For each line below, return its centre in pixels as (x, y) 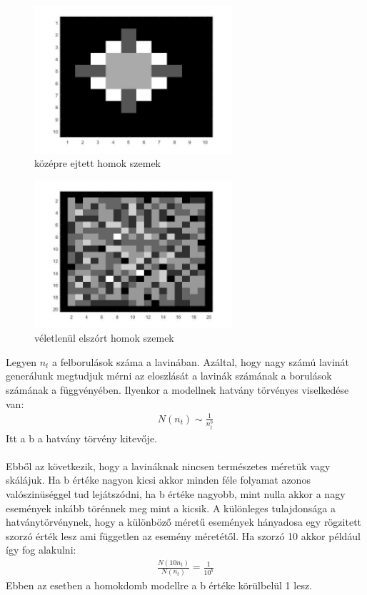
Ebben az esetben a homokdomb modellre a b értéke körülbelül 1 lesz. (159, 585)
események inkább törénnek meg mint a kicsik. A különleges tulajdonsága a (171, 508)
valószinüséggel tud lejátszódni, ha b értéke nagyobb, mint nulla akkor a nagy (176, 493)
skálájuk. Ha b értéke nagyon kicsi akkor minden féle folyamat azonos (158, 480)
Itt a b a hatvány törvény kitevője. (81, 438)
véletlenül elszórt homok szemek (104, 338)
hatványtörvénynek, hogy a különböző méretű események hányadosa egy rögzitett (184, 522)
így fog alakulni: (41, 550)
